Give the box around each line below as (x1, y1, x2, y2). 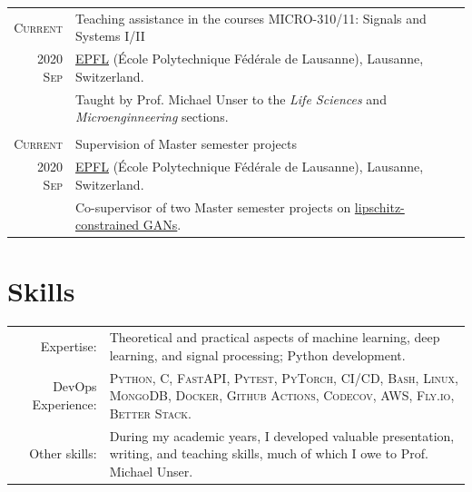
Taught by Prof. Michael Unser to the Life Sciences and (75, 89, 387, 108)
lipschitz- (354, 197, 405, 216)
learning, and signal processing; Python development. (109, 345, 406, 364)
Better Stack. (109, 403, 192, 422)
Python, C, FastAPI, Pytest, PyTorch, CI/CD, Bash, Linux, (109, 368, 458, 387)
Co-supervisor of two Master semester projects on (75, 197, 351, 216)
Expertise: (40, 336, 97, 355)
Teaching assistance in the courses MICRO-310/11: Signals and (75, 8, 427, 27)
